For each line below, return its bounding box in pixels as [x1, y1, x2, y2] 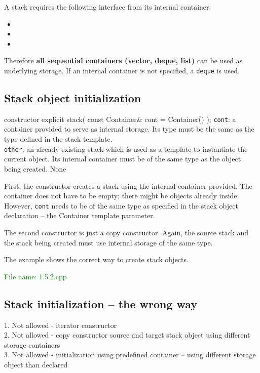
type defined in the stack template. [4, 134, 113, 144]
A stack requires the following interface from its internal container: [4, 2, 211, 12]
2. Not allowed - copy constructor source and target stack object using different [4, 329, 250, 340]
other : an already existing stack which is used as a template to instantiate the [4, 143, 248, 154]
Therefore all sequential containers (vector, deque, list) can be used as [4, 55, 243, 66]
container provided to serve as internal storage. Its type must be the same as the [4, 123, 254, 134]
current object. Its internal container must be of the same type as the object [4, 153, 241, 164]
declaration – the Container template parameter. [4, 210, 155, 221]
